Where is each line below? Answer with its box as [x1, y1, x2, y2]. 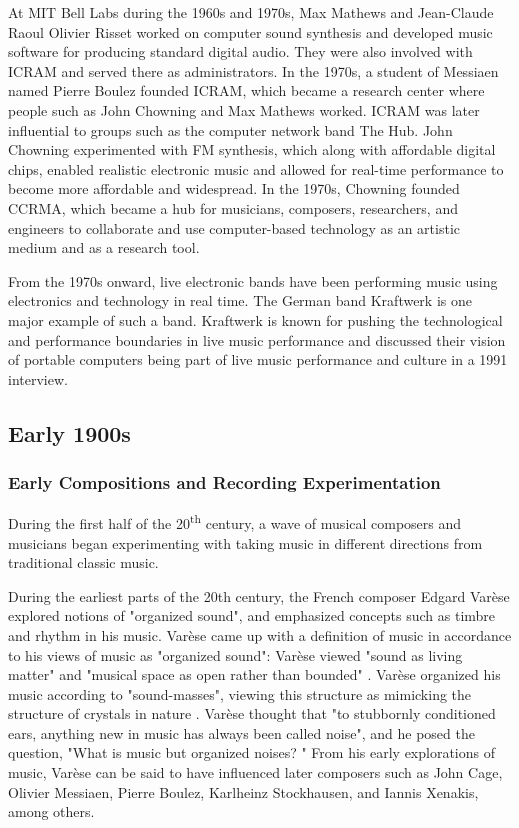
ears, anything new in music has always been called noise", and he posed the [8, 722, 475, 743]
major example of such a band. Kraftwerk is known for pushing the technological [8, 309, 503, 330]
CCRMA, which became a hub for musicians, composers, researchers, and [8, 197, 458, 218]
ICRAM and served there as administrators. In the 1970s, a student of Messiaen [8, 60, 499, 81]
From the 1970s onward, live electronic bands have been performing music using [8, 270, 498, 291]
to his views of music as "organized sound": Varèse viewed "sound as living [8, 644, 463, 665]
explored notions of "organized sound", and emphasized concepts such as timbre [8, 605, 496, 626]
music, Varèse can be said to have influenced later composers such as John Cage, [8, 762, 503, 783]
